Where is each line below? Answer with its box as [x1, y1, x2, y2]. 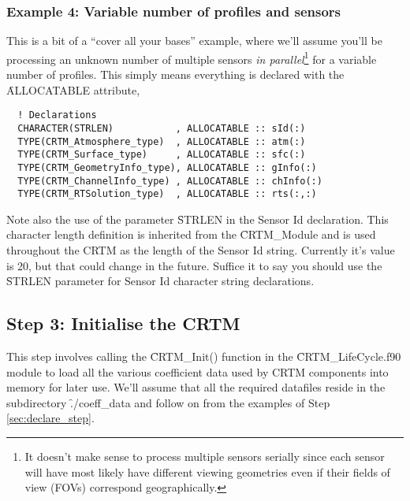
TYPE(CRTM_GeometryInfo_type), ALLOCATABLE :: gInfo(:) [17, 161, 317, 173]
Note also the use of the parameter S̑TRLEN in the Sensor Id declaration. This [6, 210, 389, 227]
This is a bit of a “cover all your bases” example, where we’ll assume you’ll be [6, 32, 382, 49]
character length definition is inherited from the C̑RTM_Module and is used [6, 226, 376, 243]
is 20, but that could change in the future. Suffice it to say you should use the [6, 257, 382, 273]
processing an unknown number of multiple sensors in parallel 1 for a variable [6, 48, 377, 67]
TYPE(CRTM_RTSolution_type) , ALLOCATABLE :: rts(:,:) [17, 188, 317, 200]
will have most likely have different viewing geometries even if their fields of [24, 463, 390, 480]
